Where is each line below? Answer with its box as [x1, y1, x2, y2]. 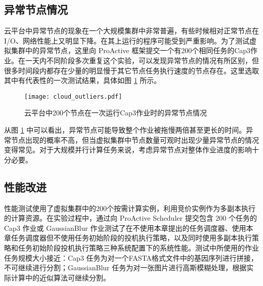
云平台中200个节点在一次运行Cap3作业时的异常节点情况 [24, 107, 207, 118]
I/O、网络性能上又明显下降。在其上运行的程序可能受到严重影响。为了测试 [4, 35, 249, 46]
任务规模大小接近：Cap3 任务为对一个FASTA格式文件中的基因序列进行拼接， [4, 252, 258, 263]
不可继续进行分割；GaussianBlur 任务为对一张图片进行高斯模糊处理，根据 [4, 262, 247, 273]
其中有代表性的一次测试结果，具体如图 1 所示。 [4, 75, 161, 86]
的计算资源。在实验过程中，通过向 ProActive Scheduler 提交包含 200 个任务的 [4, 213, 257, 223]
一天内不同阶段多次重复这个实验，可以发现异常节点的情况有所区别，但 [25, 55, 259, 65]
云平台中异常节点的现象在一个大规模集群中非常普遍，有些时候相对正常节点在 [4, 25, 259, 36]
